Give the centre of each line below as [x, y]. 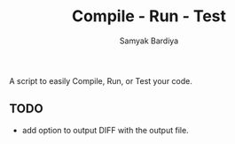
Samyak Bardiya [149, 41]
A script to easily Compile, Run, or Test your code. [101, 80]
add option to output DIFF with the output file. [105, 130]
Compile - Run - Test [149, 16]
